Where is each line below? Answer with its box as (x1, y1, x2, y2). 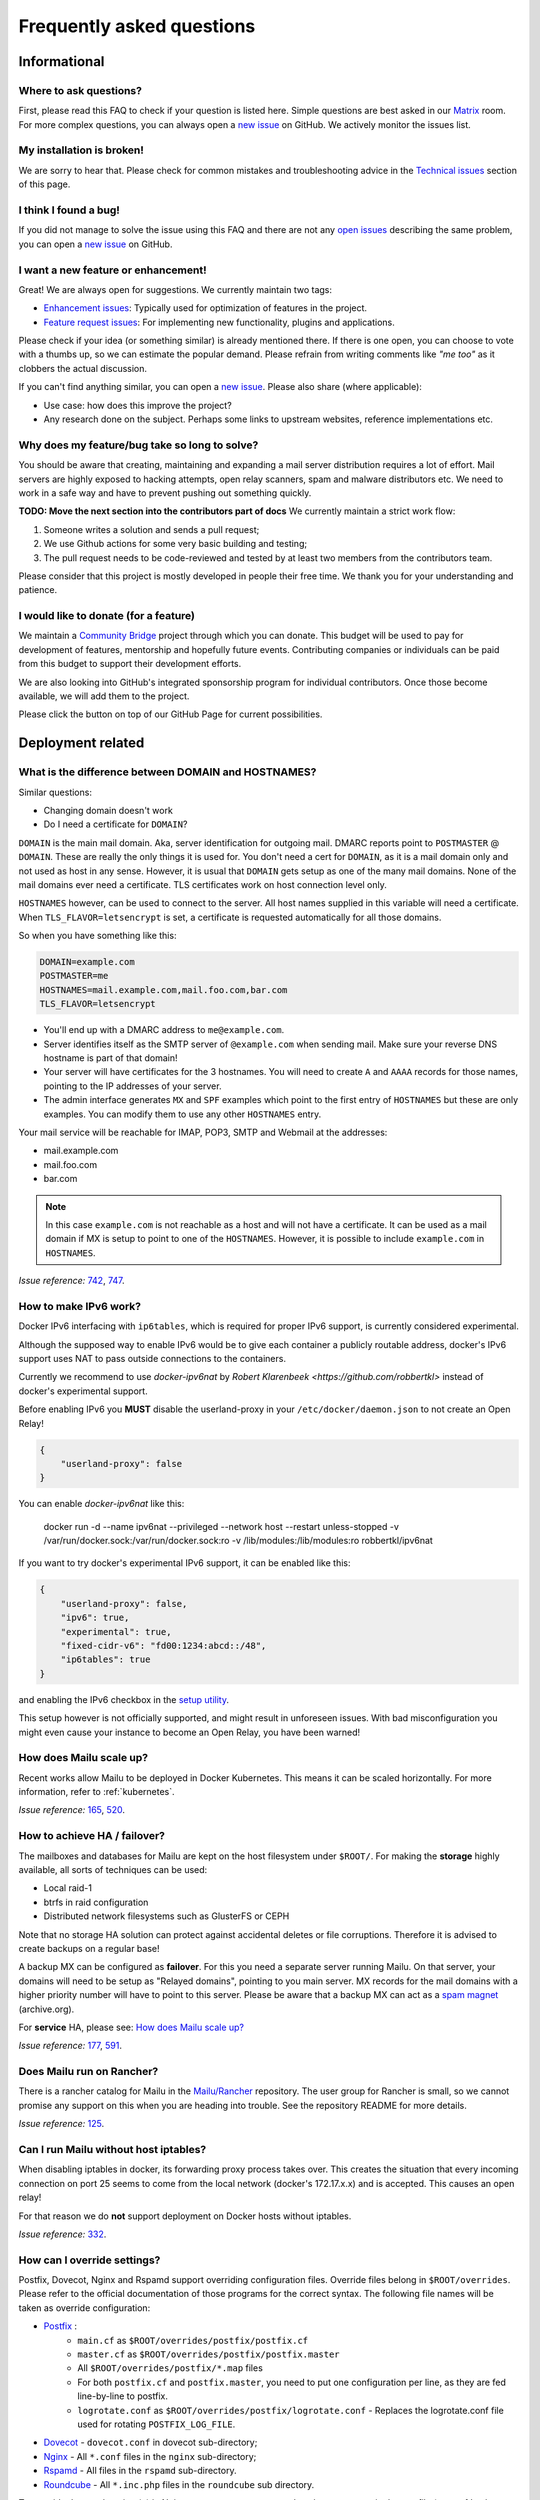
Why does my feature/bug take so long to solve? (18, 438, 259, 452)
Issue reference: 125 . (18, 2118, 105, 2130)
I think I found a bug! (18, 203, 120, 217)
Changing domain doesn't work (43, 804, 174, 816)
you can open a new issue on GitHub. (18, 238, 173, 250)
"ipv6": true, (60, 1612, 130, 1624)
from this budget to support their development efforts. (18, 658, 242, 670)
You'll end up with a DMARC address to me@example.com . (43, 1024, 285, 1036)
